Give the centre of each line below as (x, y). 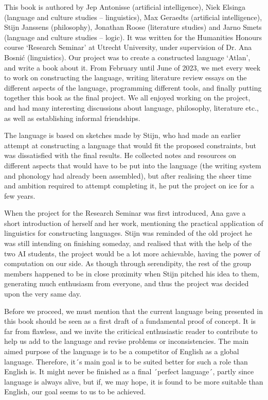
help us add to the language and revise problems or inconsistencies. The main (127, 341)
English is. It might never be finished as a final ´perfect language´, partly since (129, 371)
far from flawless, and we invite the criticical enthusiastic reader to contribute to (131, 331)
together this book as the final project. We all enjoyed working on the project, (127, 98)
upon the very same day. (43, 294)
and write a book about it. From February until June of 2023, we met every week (132, 67)
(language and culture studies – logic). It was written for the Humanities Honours (133, 37)
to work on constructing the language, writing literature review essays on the (126, 77)
